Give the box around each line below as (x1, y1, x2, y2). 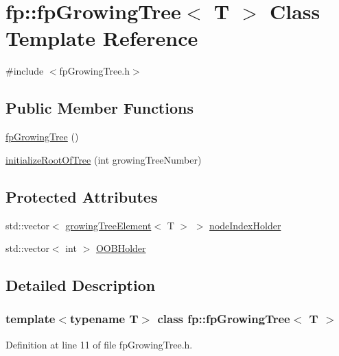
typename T (69, 310, 139, 327)
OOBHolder (95, 241, 146, 255)
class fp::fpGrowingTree (157, 310, 290, 327)
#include (5, 64, 44, 78)
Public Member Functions (5, 97, 194, 118)
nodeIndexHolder (209, 218, 281, 232)
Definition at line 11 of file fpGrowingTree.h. (5, 337, 193, 351)
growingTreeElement (65, 218, 152, 232)
